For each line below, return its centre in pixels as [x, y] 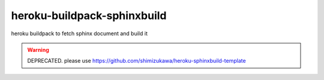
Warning [38, 50]
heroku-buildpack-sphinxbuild [89, 16]
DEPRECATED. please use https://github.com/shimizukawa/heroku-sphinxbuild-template [136, 61]
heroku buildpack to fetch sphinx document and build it [79, 33]
